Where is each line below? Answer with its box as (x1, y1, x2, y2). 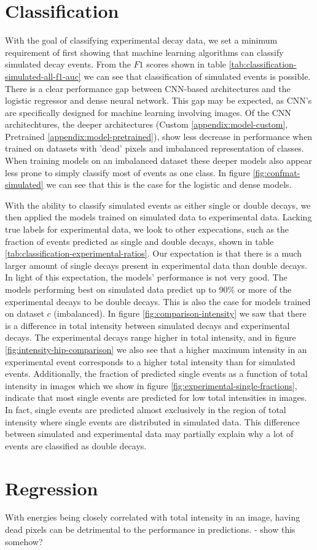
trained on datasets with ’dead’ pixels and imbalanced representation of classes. (5, 142, 304, 155)
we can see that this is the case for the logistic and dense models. (46, 178, 292, 191)
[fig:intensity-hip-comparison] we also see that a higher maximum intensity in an (5, 343, 307, 355)
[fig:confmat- (252, 166, 300, 179)
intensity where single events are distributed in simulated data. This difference (5, 415, 300, 428)
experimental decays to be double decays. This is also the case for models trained (5, 295, 311, 308)
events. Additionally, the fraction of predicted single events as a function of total (5, 367, 308, 380)
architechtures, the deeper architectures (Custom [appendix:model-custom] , (5, 118, 288, 131)
